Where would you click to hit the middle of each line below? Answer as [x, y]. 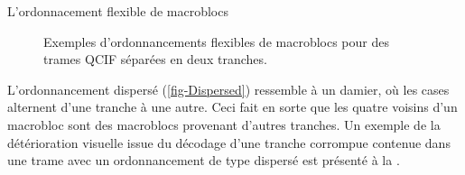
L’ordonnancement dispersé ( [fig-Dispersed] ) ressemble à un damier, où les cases [228, 89]
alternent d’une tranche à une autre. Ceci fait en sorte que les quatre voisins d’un [232, 107]
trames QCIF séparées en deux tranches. [155, 59]
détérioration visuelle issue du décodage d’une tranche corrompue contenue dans [229, 142]
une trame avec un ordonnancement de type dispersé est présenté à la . [204, 160]
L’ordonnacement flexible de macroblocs [118, 11]
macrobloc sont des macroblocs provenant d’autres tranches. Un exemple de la [224, 124]
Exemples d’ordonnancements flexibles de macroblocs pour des [216, 41]
